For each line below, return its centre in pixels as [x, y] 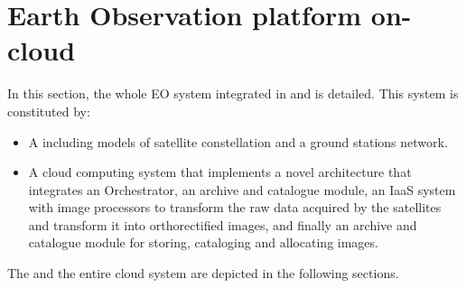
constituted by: [49, 111]
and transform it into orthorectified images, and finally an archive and [223, 224]
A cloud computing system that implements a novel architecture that [220, 172]
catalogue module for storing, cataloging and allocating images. [203, 242]
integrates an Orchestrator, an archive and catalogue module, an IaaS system [242, 189]
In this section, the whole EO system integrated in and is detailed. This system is [233, 93]
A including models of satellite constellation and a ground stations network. [238, 141]
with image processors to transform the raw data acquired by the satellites [235, 207]
